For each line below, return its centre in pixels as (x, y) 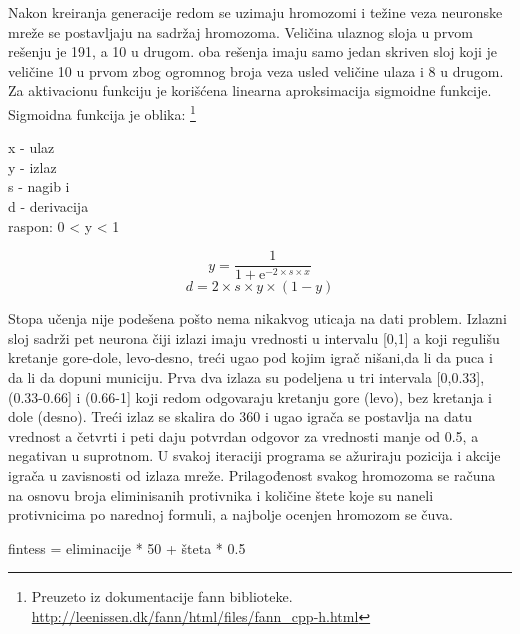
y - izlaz (32, 166)
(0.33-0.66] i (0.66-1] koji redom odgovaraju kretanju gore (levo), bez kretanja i (250, 396)
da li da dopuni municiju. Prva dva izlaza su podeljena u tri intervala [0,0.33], (246, 377)
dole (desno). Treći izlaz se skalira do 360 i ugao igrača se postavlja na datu (240, 416)
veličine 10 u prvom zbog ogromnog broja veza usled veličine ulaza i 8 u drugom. (256, 70)
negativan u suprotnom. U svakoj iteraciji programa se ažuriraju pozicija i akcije (254, 455)
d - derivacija (48, 206)
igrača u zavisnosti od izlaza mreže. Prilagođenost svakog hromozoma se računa (252, 475)
